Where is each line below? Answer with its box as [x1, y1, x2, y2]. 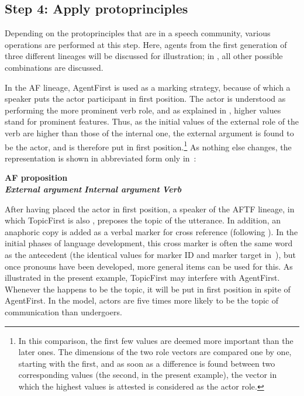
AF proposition [5, 171, 68, 184]
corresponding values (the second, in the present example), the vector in [18, 369, 277, 381]
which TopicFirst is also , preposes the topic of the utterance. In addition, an [5, 214, 281, 226]
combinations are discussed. [5, 61, 103, 73]
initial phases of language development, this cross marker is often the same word [5, 237, 293, 249]
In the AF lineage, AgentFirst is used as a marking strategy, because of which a [5, 81, 291, 93]
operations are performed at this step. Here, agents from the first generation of [5, 38, 287, 50]
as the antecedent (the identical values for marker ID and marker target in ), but [5, 248, 296, 260]
